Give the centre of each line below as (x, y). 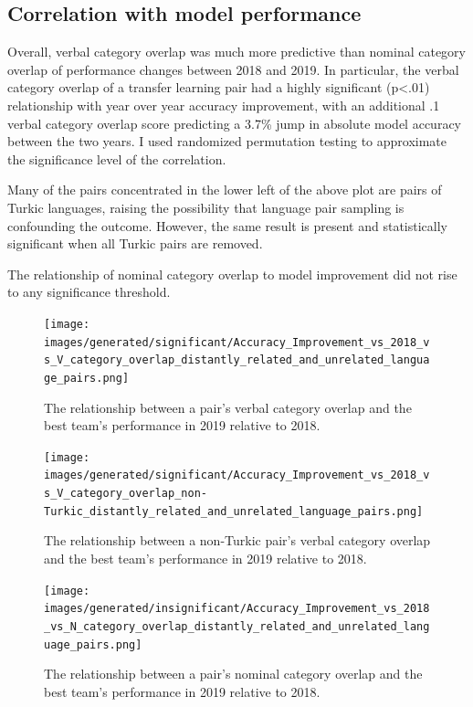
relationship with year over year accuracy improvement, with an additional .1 (224, 105)
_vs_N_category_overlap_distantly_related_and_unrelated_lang (237, 626)
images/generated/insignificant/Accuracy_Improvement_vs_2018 (237, 609)
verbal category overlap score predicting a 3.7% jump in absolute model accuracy (234, 123)
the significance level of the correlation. (117, 158)
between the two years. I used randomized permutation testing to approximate (227, 141)
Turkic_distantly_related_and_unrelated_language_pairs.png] (234, 511)
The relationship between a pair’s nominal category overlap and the (233, 674)
